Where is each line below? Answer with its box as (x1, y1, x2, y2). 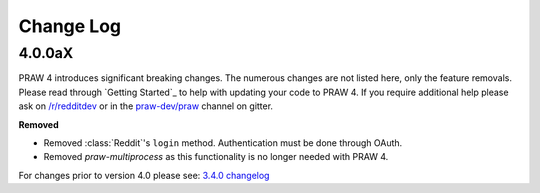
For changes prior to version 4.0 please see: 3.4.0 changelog (18, 169, 270, 181)
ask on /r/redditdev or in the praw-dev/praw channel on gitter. (18, 100, 274, 112)
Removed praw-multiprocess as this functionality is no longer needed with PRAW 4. (43, 151, 389, 163)
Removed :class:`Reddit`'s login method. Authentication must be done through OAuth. (43, 136, 403, 149)
